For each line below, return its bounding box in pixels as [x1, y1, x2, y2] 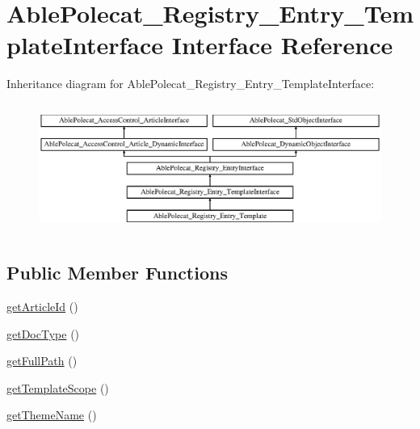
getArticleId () [6, 298, 78, 315]
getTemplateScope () [6, 379, 109, 396]
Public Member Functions [6, 260, 228, 285]
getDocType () [6, 325, 80, 342]
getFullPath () [6, 352, 78, 369]
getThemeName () [6, 406, 97, 423]
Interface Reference [171, 28, 393, 61]
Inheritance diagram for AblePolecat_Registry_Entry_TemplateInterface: [6, 75, 375, 92]
